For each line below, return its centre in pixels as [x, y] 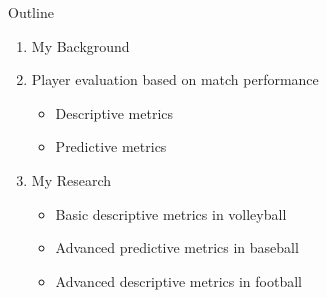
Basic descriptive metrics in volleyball [171, 213]
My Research [71, 179]
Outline [31, 12]
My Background [80, 45]
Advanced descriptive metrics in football [178, 280]
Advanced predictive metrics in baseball [177, 247]
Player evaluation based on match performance [175, 79]
